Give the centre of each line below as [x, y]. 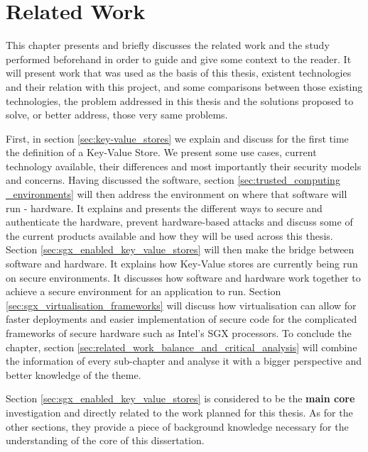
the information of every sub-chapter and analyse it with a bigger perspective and [184, 361]
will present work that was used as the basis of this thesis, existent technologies [179, 73]
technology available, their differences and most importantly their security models [184, 166]
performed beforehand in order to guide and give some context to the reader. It [179, 59]
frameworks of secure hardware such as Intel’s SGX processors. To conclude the [179, 333]
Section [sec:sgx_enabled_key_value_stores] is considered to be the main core [180, 398]
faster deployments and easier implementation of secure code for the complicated [182, 319]
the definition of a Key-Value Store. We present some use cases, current [161, 152]
